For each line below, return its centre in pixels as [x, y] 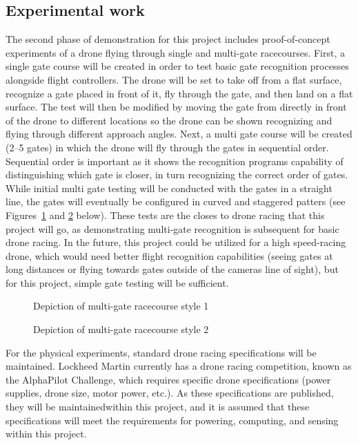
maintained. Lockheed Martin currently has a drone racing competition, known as [179, 366]
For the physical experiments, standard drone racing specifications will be [161, 352]
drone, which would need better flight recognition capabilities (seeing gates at [169, 255]
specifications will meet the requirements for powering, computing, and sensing [172, 420]
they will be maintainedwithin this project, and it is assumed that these [158, 407]
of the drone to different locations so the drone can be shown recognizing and [169, 120]
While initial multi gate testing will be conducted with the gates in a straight [169, 188]
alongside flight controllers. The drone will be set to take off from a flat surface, [174, 79]
